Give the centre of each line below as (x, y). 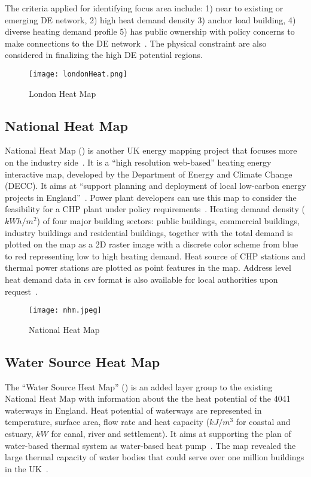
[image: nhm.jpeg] (65, 311)
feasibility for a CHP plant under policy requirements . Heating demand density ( (155, 209)
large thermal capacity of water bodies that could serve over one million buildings (155, 457)
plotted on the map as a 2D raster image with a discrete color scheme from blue (152, 244)
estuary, (19, 433)
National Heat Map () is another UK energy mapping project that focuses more (151, 150)
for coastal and (263, 422)
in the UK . (27, 468)
